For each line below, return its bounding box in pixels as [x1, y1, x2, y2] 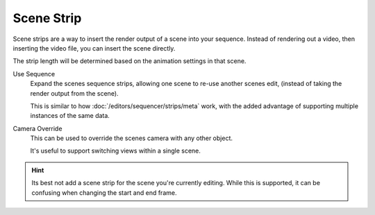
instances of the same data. [30, 112, 110, 120]
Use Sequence [12, 69, 56, 78]
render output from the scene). [30, 89, 119, 97]
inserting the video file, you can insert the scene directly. [12, 44, 176, 52]
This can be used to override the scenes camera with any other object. [30, 134, 233, 142]
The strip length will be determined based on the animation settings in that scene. [12, 57, 247, 65]
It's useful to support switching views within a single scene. [30, 146, 201, 155]
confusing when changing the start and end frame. [31, 188, 177, 197]
